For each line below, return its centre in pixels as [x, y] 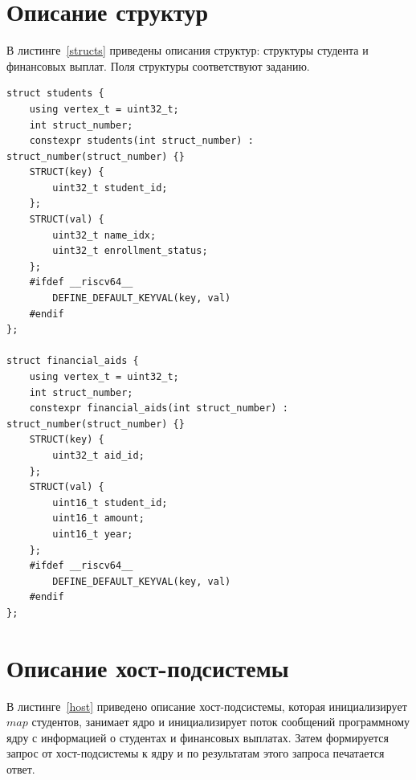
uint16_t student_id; [110, 502]
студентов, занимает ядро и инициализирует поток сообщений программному [221, 722]
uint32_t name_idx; [104, 235]
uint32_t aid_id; [98, 455]
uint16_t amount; [98, 519]
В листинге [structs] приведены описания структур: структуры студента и [188, 50]
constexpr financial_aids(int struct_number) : [159, 408]
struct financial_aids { [73, 361]
